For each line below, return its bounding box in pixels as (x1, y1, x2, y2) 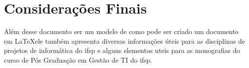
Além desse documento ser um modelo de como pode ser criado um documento (4, 26, 239, 36)
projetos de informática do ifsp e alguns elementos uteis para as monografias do (4, 45, 240, 55)
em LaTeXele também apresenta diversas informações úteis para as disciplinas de (4, 35, 245, 46)
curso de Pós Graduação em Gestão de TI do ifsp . (4, 54, 152, 65)
